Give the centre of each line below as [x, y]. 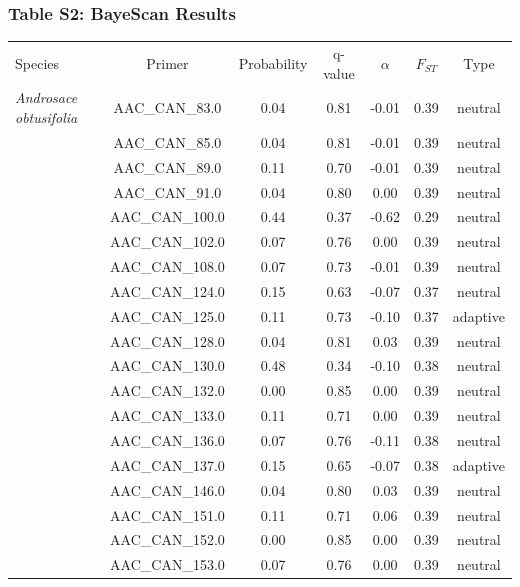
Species [37, 62]
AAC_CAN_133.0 [167, 415]
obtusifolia [46, 117]
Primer [167, 62]
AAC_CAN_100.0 [167, 216]
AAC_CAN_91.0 [167, 191]
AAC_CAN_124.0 [167, 290]
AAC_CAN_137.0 [167, 464]
